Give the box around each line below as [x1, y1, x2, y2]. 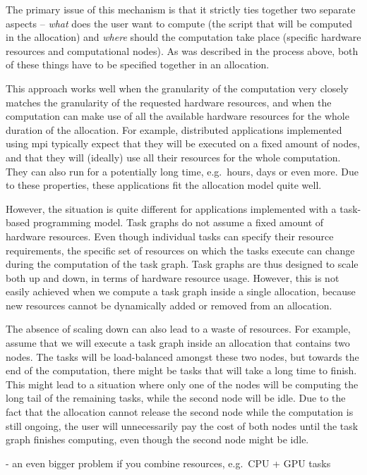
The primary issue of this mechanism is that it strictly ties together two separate [6, 2, 356, 16]
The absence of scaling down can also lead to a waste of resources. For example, [6, 321, 351, 336]
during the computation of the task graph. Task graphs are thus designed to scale [6, 257, 359, 271]
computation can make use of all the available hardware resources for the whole [6, 109, 349, 123]
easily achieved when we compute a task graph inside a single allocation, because [6, 284, 356, 299]
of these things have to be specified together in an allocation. [6, 57, 270, 72]
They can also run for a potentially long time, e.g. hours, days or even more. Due [6, 164, 359, 178]
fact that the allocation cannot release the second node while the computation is [6, 405, 354, 419]
